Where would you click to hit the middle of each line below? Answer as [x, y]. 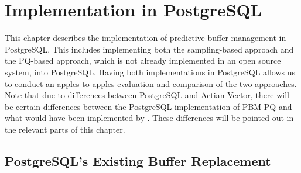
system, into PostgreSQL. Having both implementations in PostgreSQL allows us [150, 72]
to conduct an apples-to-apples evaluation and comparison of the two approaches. [151, 83]
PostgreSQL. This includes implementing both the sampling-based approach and [149, 49]
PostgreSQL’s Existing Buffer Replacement [138, 160]
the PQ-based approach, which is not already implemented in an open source [143, 60]
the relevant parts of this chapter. [65, 129]
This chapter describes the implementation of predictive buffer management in [146, 38]
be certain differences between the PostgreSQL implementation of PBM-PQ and [148, 106]
